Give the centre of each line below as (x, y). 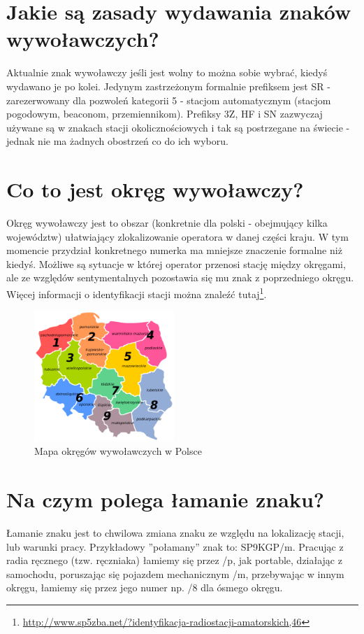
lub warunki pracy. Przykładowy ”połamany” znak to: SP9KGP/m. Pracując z (175, 546)
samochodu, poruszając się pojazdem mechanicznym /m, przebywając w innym (175, 573)
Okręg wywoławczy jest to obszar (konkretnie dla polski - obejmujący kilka (167, 223)
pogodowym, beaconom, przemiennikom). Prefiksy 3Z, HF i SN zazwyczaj (165, 114)
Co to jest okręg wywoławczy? (155, 189)
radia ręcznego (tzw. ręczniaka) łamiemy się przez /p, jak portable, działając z (174, 560)
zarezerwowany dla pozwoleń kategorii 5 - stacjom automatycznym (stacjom (169, 100)
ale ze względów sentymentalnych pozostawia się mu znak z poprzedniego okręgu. (180, 277)
